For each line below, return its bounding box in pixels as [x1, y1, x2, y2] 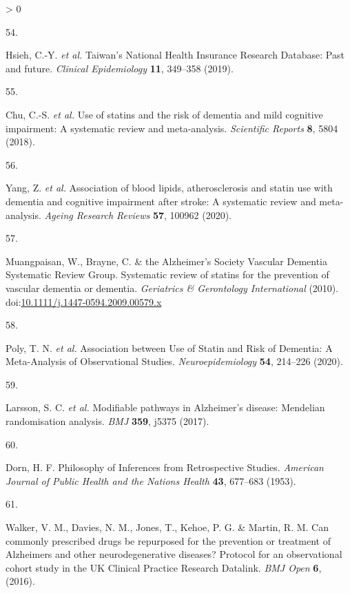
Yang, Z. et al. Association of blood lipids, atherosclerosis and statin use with [6, 180, 333, 195]
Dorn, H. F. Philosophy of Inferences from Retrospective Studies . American [6, 460, 324, 475]
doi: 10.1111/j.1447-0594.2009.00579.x [6, 294, 162, 309]
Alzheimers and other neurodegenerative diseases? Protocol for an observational [6, 547, 342, 561]
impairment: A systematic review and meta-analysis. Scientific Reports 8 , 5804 [6, 121, 338, 135]
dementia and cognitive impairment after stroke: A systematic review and [6, 194, 316, 208]
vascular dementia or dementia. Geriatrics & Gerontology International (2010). [6, 280, 339, 295]
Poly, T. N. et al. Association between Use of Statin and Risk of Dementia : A [6, 340, 333, 355]
